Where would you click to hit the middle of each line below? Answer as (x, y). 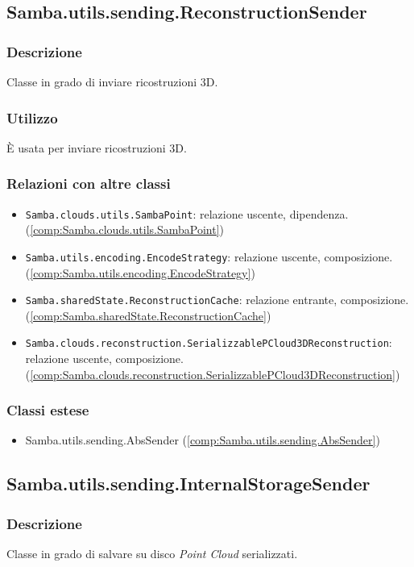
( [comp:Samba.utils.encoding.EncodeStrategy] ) (140, 272)
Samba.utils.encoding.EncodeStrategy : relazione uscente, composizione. (209, 256)
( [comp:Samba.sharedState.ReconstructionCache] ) (148, 315)
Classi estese (48, 410)
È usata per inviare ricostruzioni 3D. (97, 147)
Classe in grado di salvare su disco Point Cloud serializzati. (152, 554)
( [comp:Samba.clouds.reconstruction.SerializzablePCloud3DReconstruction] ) (213, 374)
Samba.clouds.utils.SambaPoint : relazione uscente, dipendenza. (187, 213)
